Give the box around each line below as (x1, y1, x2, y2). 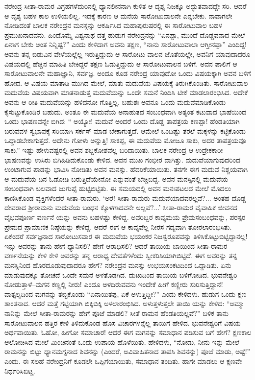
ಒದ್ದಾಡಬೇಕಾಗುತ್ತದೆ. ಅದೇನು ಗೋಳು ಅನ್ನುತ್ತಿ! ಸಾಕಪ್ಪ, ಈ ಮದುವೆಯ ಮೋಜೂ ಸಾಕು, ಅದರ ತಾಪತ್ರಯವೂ (4, 135, 246, 145)
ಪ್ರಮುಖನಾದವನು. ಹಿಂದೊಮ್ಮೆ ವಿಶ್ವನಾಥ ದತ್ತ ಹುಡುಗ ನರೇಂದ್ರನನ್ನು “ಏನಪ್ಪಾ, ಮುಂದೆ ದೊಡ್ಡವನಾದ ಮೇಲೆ (4, 29, 245, 40)
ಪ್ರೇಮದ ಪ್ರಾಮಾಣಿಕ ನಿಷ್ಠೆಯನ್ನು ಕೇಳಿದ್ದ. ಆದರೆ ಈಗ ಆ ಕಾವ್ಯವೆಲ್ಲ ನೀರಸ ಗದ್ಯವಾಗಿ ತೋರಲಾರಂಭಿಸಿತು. (4, 221, 232, 232)
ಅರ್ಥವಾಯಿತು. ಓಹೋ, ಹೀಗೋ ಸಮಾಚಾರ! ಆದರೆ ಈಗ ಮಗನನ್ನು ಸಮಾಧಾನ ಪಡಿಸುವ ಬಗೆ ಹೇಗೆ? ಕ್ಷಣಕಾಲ (4, 327, 252, 337)
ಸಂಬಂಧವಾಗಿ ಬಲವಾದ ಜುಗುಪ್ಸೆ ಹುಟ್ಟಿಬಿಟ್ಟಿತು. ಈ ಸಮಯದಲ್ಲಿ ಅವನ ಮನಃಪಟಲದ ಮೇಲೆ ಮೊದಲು (4, 183, 231, 193)
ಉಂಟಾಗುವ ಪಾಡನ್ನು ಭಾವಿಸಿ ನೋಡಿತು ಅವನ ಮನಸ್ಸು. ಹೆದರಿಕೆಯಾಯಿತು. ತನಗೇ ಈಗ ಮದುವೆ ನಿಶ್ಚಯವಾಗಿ (4, 164, 248, 174)
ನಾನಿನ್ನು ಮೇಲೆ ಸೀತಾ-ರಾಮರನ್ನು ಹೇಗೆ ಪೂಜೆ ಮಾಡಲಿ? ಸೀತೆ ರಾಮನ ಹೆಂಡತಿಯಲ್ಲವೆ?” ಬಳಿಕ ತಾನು (4, 308, 229, 318)
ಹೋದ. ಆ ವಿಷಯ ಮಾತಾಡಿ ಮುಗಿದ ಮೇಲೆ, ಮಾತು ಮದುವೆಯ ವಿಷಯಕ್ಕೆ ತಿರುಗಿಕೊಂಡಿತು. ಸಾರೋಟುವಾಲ (4, 77, 248, 88)
